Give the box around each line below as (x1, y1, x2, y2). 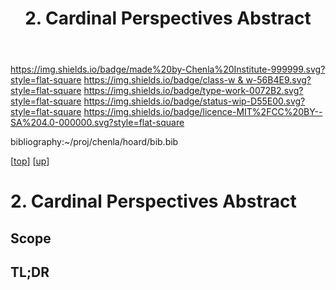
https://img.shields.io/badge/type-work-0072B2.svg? (83, 85, 304, 97)
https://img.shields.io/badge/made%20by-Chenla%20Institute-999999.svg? (10, 63, 326, 76)
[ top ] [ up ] (10, 155, 50, 167)
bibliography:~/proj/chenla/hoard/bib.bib (10, 136, 179, 148)
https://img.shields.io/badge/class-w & (83, 74, 244, 86)
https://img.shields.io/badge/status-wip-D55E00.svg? (83, 95, 306, 107)
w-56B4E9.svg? (245, 74, 312, 86)
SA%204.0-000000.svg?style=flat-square (10, 117, 185, 129)
